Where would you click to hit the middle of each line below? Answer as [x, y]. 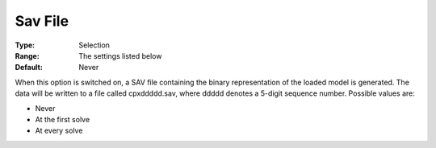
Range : [27, 55]
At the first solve [63, 119]
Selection [94, 45]
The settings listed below [120, 55]
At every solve [59, 131]
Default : [29, 68]
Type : [25, 45]
